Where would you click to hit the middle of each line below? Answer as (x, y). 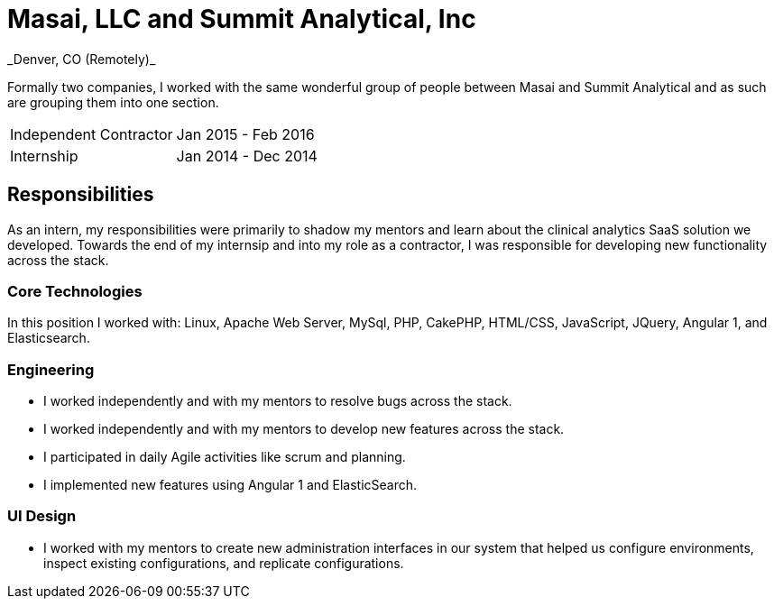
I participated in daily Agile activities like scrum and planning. (225, 457)
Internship (44, 156)
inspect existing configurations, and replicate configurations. (224, 563)
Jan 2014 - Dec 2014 (247, 156)
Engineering (51, 369)
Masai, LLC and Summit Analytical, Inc (242, 19)
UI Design (42, 516)
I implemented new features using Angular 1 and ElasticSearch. (230, 485)
